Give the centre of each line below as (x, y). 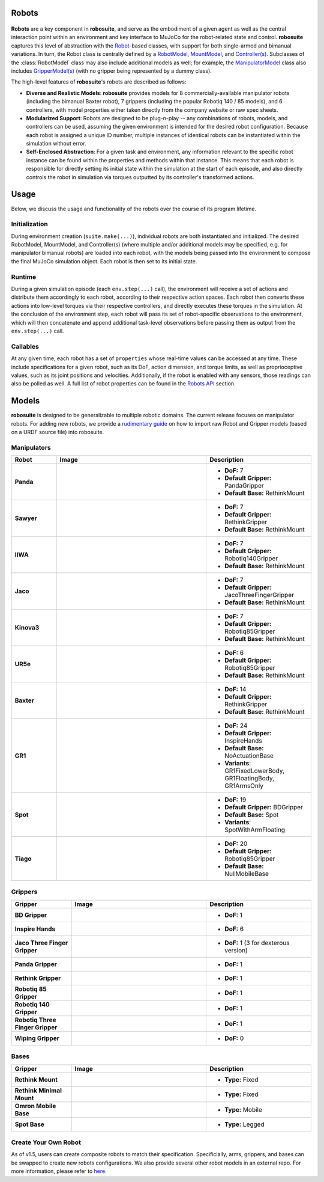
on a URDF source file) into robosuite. (58, 432)
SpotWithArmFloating (255, 830)
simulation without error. (56, 144)
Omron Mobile (35, 1106)
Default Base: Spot (252, 815)
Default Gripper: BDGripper (264, 807)
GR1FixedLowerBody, (255, 771)
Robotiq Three (35, 1020)
